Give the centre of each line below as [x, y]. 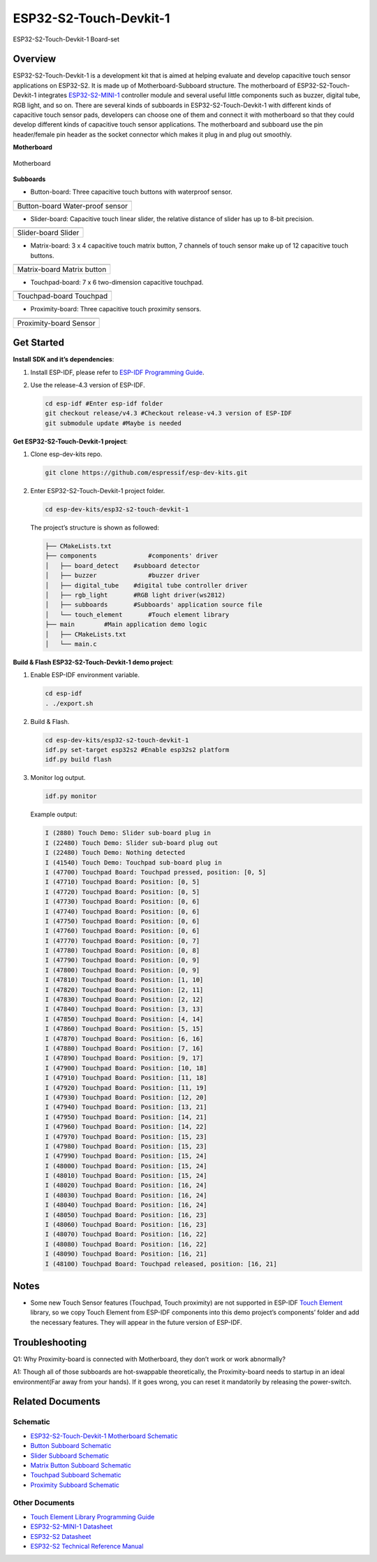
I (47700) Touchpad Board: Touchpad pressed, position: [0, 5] [156, 872]
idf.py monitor [71, 796]
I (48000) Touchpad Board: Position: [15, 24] [126, 1166]
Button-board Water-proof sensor [73, 206]
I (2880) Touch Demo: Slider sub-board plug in [128, 833]
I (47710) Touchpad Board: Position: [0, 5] [123, 882]
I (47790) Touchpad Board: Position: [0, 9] [123, 960]
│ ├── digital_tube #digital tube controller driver [146, 585]
